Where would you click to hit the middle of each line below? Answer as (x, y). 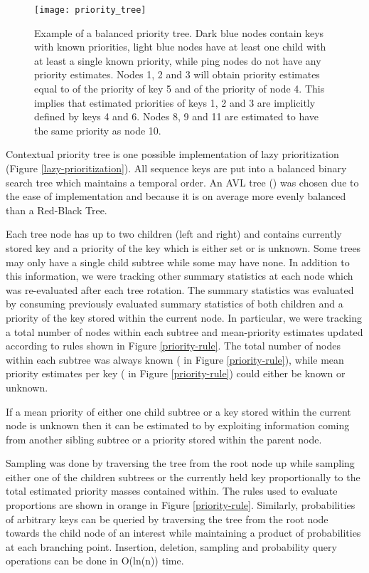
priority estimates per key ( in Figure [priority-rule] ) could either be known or (176, 373)
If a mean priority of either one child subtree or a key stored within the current (178, 411)
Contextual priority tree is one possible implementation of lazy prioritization (172, 154)
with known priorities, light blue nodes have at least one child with (180, 47)
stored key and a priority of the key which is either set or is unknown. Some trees (183, 247)
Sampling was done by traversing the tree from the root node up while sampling (180, 463)
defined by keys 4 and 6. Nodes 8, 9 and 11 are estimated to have (177, 116)
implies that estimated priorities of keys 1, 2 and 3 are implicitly (175, 102)
